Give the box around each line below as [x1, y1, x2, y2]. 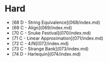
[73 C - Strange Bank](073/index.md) [11, 46, 89, 52]
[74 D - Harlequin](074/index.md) [11, 51, 81, 57]
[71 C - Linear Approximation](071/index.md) [11, 35, 103, 41]
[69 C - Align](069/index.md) [11, 24, 72, 30]
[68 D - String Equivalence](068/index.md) [11, 19, 100, 25]
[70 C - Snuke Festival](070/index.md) [11, 30, 91, 36]
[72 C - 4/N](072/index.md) [11, 40, 69, 46]
